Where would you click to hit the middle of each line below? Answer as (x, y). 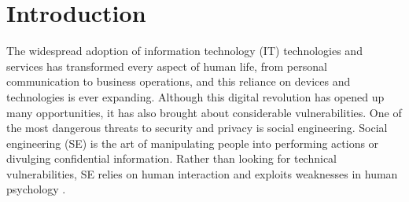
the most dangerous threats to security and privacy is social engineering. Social (197, 128)
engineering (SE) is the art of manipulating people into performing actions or (193, 143)
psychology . (36, 189)
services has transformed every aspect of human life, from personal (167, 66)
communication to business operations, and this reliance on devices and (179, 81)
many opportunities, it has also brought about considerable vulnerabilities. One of (204, 112)
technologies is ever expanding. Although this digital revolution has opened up (195, 96)
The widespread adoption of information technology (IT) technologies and (184, 51)
